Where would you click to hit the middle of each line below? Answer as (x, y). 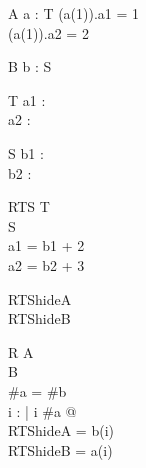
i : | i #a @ (42, 410)
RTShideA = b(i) (61, 430)
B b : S (30, 66)
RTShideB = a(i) (60, 449)
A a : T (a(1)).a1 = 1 (74, 13)
